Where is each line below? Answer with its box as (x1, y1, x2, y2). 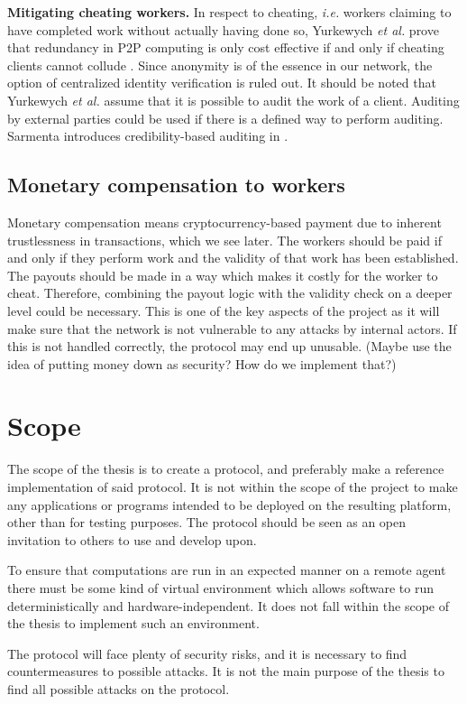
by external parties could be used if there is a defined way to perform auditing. (7, 108, 444, 127)
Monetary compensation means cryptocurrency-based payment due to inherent (7, 212, 442, 231)
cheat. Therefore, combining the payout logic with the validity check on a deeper (7, 283, 453, 302)
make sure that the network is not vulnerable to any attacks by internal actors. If (7, 319, 457, 338)
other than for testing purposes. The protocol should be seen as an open (7, 513, 407, 532)
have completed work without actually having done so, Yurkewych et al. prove (7, 20, 439, 39)
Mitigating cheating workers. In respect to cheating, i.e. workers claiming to (7, 3, 452, 21)
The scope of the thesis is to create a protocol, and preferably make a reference (7, 459, 444, 478)
